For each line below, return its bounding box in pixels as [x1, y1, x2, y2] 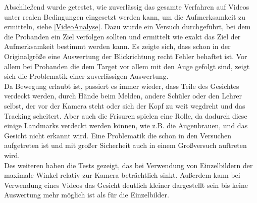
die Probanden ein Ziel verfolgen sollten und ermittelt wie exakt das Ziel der [4, 31, 241, 41]
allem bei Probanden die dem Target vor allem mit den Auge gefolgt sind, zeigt [4, 61, 250, 71]
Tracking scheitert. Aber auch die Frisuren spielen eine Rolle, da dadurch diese [4, 110, 247, 121]
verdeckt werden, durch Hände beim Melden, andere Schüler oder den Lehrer [4, 90, 242, 101]
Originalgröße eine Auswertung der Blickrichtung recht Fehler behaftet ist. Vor [4, 50, 247, 61]
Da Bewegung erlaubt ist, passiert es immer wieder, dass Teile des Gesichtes [4, 80, 239, 91]
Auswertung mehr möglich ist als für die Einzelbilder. [4, 189, 169, 200]
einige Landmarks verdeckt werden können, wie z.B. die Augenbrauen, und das [4, 120, 248, 131]
